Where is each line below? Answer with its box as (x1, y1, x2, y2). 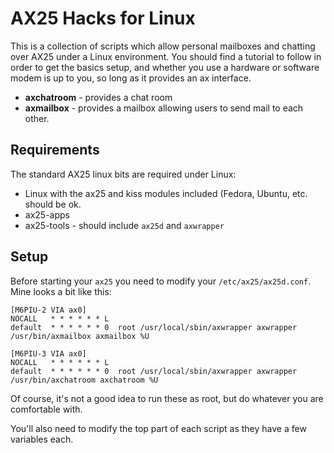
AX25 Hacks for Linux (10, 7, 196, 30)
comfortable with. (10, 403, 83, 415)
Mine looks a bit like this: (10, 285, 112, 297)
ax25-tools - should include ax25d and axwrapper (24, 219, 225, 231)
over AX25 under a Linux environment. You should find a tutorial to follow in (10, 50, 322, 62)
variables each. (10, 433, 74, 445)
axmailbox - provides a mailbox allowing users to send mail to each (24, 102, 304, 114)
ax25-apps (24, 208, 70, 221)
